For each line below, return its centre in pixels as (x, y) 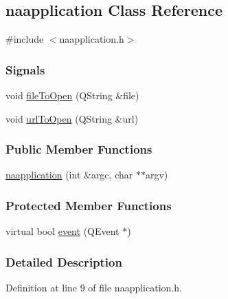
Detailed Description (64, 261)
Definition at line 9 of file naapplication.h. (94, 288)
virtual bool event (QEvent (62, 231)
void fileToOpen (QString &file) (72, 95)
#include (25, 39)
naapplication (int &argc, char (69, 175)
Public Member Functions (79, 149)
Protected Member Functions (89, 205)
